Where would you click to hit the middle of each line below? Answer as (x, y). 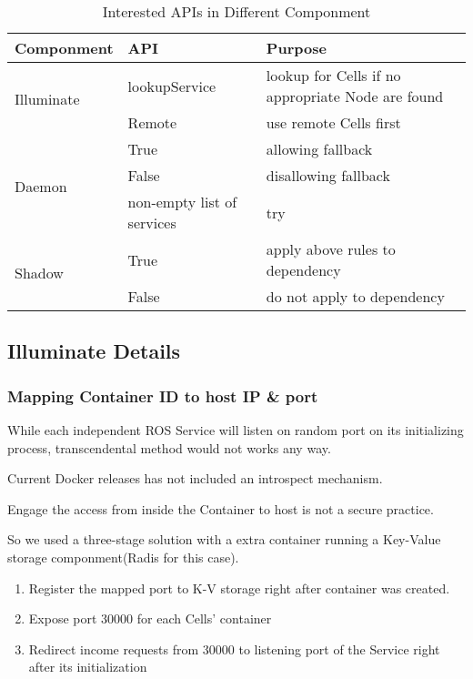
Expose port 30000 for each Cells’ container (150, 618)
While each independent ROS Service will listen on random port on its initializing (236, 430)
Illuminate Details (94, 351)
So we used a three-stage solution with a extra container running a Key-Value (224, 539)
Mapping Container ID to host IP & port (163, 395)
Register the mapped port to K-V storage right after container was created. (239, 588)
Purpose (296, 48)
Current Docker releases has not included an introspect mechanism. (195, 478)
